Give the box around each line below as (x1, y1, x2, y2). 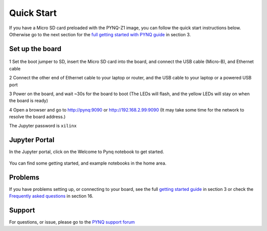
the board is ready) (9, 98, 48, 104)
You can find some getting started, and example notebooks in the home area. (9, 160, 167, 166)
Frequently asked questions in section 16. (9, 193, 93, 199)
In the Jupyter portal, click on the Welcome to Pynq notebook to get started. (9, 149, 164, 155)
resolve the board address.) (9, 114, 66, 120)
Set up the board (9, 45, 62, 53)
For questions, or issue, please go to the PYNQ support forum (9, 219, 135, 225)
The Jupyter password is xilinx (9, 123, 77, 129)
